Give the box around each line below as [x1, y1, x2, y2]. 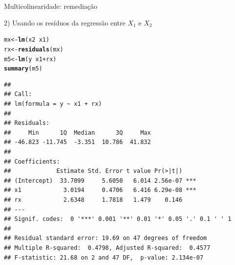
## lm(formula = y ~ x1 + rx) [4, 100, 102, 107]
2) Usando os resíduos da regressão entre [4, 17, 126, 27]
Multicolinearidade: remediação [4, 1, 98, 11]
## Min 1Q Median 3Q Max [4, 129, 151, 136]
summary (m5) [4, 65, 43, 72]
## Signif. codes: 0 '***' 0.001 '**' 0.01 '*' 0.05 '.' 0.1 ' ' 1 [4, 216, 232, 223]
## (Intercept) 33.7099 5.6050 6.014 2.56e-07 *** [4, 177, 196, 184]
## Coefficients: [4, 158, 60, 165]
